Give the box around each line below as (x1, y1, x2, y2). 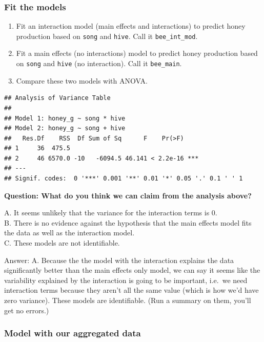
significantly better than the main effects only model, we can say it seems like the (4, 265, 260, 275)
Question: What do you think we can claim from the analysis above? (4, 190, 252, 200)
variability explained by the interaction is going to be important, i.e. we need (4, 274, 248, 285)
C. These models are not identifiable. (4, 237, 120, 248)
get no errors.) (4, 305, 49, 315)
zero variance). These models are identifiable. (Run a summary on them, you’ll (4, 295, 251, 305)
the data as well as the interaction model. (4, 227, 135, 238)
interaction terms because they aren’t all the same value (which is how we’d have (4, 285, 259, 295)
